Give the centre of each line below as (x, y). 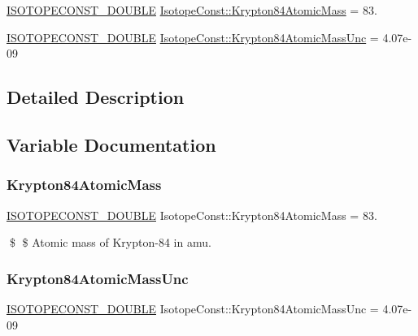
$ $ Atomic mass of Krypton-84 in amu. (110, 242)
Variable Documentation (111, 144)
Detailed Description (96, 97)
